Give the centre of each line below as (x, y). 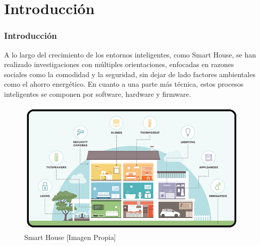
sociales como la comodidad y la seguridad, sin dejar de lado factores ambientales (130, 74)
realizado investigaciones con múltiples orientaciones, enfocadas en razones (119, 64)
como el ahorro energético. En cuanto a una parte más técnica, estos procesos (124, 84)
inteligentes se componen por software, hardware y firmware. (98, 94)
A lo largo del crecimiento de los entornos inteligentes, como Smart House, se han (130, 54)
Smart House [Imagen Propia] (70, 237)
